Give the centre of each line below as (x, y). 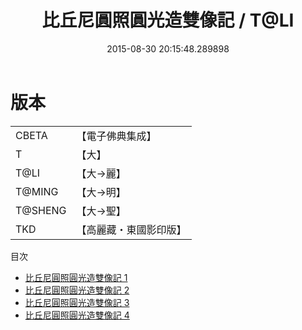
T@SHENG (41, 210)
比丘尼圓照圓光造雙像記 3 (77, 302)
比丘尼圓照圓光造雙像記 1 (76, 277)
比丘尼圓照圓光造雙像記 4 (77, 315)
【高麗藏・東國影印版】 (131, 229)
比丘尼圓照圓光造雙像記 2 (77, 290)
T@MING (37, 191)
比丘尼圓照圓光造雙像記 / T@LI (168, 20)
